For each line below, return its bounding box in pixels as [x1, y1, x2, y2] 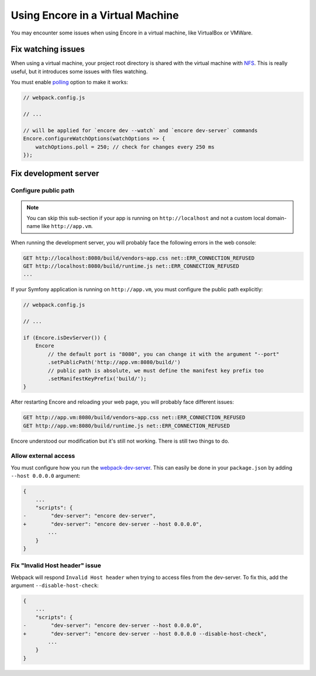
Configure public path [11, 187, 75, 195]
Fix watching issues [11, 44, 85, 54]
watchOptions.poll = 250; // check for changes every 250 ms [35, 143, 215, 150]
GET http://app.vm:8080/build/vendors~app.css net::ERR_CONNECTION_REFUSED [23, 414, 246, 421]
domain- [266, 214, 287, 222]
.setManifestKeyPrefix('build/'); [47, 375, 147, 382]
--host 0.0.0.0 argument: [11, 472, 81, 480]
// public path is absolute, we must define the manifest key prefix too [47, 367, 265, 374]
